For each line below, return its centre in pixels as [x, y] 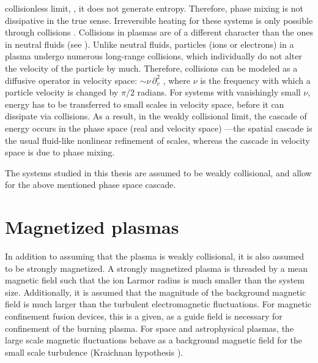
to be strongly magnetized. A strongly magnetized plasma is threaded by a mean [157, 268]
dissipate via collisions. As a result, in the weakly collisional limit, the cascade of [156, 116]
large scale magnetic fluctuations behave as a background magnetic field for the [154, 340]
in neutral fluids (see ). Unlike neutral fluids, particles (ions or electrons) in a [150, 44]
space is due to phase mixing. [60, 152]
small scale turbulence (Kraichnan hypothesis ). [94, 352]
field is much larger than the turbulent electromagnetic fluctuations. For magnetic [158, 304]
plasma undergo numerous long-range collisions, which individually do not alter [153, 56]
